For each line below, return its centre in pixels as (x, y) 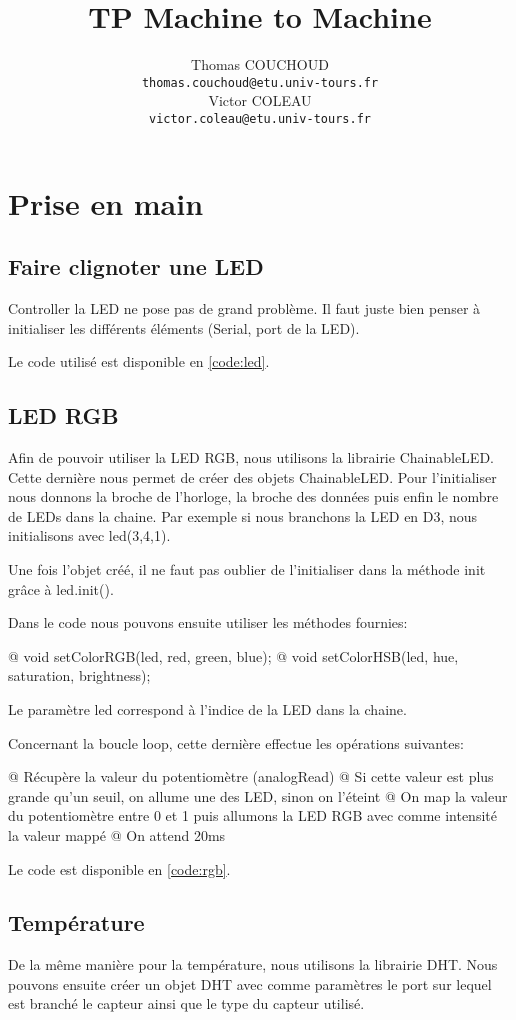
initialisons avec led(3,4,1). (89, 535)
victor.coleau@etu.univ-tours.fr (260, 118)
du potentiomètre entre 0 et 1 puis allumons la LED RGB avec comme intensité (252, 815)
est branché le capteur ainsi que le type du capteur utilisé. (186, 1003)
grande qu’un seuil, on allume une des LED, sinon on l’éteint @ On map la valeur (258, 795)
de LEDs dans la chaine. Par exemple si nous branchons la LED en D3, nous (243, 515)
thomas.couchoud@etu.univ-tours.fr (260, 82)
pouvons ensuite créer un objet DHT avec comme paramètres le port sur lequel (250, 983)
